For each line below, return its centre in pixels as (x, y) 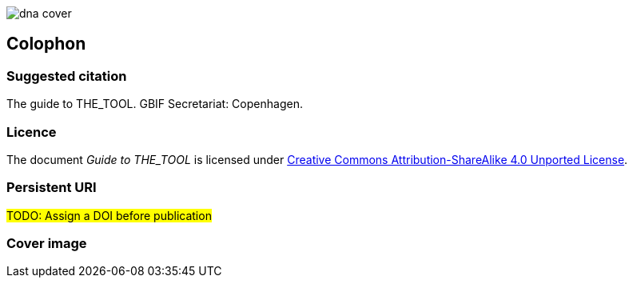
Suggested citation (67, 76)
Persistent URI (52, 188)
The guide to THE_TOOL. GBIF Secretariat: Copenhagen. (155, 104)
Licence (32, 132)
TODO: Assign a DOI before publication (109, 215)
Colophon (46, 44)
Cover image (47, 244)
